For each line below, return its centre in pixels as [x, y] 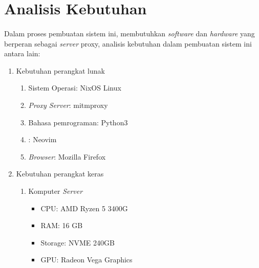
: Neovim [42, 139]
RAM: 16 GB [62, 225]
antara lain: [22, 53]
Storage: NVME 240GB [78, 242]
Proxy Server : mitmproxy [68, 105]
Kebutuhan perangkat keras [60, 174]
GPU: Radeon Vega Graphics [87, 260]
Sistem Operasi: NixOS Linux [75, 88]
